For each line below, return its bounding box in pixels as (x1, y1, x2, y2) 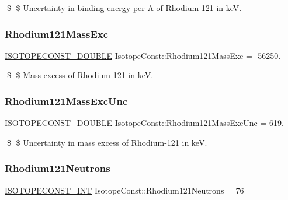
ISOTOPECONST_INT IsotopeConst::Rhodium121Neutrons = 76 (5, 184, 244, 196)
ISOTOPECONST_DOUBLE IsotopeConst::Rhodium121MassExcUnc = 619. (5, 117, 284, 129)
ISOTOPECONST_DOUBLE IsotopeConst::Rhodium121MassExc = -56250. (5, 49, 281, 61)
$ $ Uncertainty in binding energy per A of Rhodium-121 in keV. (6, 2, 242, 13)
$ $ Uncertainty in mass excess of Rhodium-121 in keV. (6, 136, 207, 148)
